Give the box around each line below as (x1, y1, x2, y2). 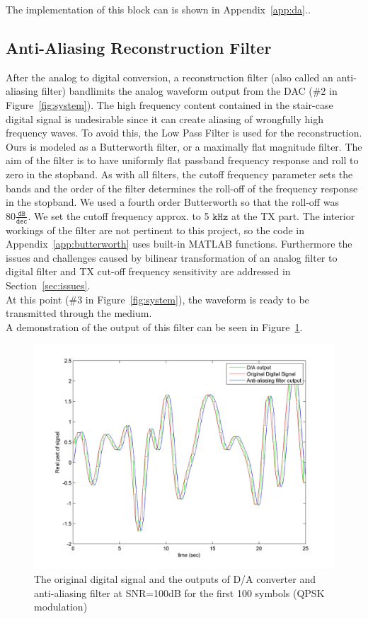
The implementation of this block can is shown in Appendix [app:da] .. (6, 2, 311, 16)
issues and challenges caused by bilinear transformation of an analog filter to (6, 250, 338, 265)
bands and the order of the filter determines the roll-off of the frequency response (6, 180, 358, 195)
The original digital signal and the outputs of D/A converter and (34, 571, 316, 586)
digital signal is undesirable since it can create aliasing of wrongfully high (6, 111, 323, 126)
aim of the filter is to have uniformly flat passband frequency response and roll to (6, 153, 359, 168)
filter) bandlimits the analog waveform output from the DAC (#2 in (41, 83, 338, 98)
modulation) (34, 599, 88, 614)
